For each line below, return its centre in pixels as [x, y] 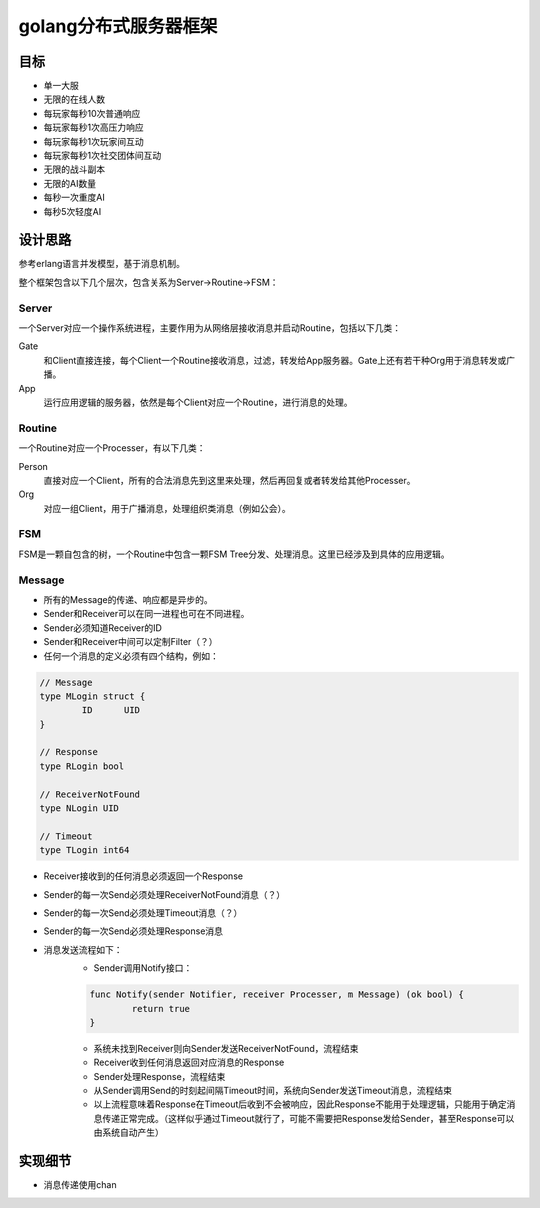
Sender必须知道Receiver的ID [102, 627]
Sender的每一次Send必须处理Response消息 [133, 931]
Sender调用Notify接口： [143, 968]
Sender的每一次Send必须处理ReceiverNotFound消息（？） [164, 894]
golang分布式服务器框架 [118, 26]
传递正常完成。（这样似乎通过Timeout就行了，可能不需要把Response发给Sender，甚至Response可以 [308, 1118]
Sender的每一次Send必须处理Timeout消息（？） [143, 912]
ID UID [110, 710]
